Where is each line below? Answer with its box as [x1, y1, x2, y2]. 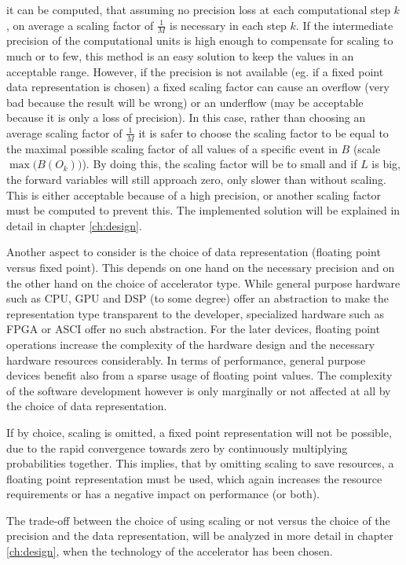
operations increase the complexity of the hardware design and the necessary [6, 336, 375, 352]
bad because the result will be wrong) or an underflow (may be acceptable [6, 94, 364, 110]
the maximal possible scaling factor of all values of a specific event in [6, 140, 338, 156]
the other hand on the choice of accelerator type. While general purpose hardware [6, 274, 401, 291]
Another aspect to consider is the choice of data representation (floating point [6, 244, 381, 260]
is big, [371, 156, 401, 172]
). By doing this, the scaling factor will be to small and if [82, 156, 357, 172]
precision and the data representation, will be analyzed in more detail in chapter [6, 527, 393, 544]
